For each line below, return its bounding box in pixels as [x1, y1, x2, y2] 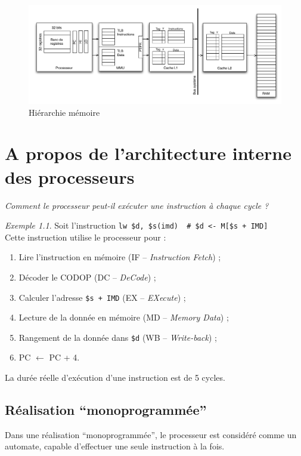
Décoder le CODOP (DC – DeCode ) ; [18, 270, 156, 283]
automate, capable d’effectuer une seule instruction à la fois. [5, 440, 225, 452]
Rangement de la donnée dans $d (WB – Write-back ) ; [18, 331, 217, 343]
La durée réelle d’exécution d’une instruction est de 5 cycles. [5, 371, 225, 384]
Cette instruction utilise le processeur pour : [5, 230, 166, 243]
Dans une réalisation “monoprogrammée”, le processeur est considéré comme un [5, 428, 297, 440]
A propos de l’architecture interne [5, 141, 291, 165]
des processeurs [5, 164, 135, 189]
